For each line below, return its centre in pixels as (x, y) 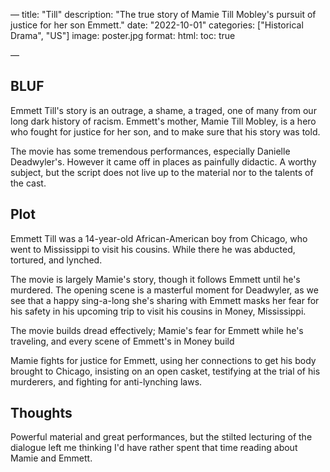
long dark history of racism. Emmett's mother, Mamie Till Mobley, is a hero (163, 121)
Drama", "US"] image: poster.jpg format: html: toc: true (123, 35)
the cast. (28, 183)
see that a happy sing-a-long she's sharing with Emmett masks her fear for (165, 300)
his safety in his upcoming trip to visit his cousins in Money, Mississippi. (158, 311)
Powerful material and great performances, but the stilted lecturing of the (161, 437)
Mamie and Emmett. (51, 458)
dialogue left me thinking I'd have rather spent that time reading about (154, 448)
